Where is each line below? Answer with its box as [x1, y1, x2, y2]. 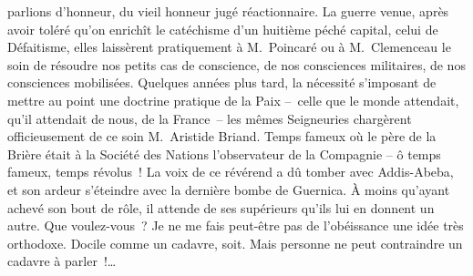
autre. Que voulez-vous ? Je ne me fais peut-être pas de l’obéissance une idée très [7, 216, 464, 235]
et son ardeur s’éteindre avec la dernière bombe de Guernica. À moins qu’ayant [7, 179, 450, 199]
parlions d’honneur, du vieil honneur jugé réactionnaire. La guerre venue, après [7, 2, 449, 20]
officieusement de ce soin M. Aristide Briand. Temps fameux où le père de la [7, 127, 437, 146]
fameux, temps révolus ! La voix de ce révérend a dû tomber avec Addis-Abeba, [7, 162, 454, 181]
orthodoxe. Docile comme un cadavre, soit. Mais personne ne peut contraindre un [7, 233, 463, 252]
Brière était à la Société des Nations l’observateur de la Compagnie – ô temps [7, 144, 441, 163]
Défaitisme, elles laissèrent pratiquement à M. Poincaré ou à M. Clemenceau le [7, 37, 451, 56]
